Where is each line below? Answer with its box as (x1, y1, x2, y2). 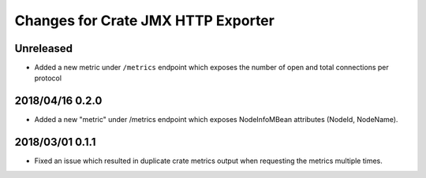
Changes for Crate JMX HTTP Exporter (14, 12, 275, 29)
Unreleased (14, 42, 73, 55)
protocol (34, 73, 62, 83)
